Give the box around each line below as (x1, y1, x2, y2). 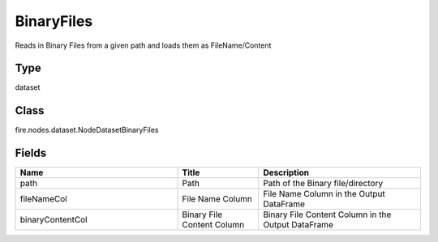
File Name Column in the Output (263, 189, 385, 200)
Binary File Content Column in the (263, 209, 392, 220)
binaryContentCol (19, 214, 88, 226)
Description (263, 167, 310, 178)
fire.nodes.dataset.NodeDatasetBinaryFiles (15, 125, 159, 135)
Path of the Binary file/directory (263, 178, 384, 189)
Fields (15, 146, 47, 160)
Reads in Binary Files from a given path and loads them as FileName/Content (15, 40, 272, 50)
